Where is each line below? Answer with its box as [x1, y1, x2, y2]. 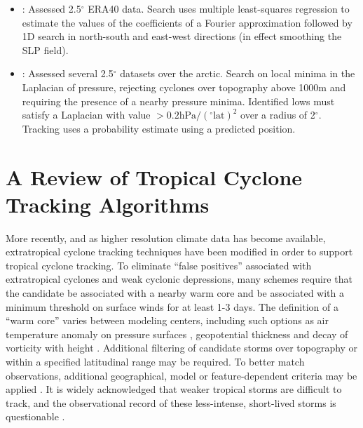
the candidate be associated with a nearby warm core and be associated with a [6, 286, 344, 300]
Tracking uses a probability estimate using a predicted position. [22, 121, 296, 135]
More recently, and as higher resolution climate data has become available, [6, 230, 326, 245]
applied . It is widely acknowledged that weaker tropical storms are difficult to [6, 382, 342, 396]
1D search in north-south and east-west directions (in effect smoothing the [22, 29, 342, 44]
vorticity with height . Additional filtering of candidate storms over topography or [6, 340, 358, 355]
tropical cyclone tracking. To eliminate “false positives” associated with [6, 258, 312, 272]
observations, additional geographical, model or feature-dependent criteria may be [6, 368, 357, 382]
